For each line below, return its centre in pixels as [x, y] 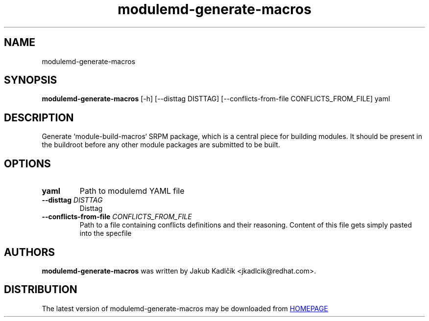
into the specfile [106, 233]
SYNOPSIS [31, 80]
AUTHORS [30, 252]
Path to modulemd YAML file [132, 191]
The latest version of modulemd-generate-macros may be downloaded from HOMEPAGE [185, 308]
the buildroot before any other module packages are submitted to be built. [161, 145]
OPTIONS [27, 163]
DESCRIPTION [39, 117]
